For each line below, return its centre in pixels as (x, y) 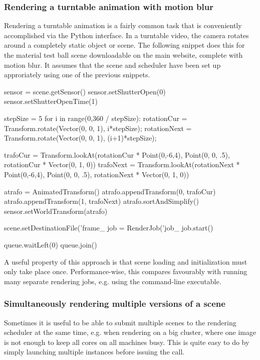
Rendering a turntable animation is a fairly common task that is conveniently (123, 25)
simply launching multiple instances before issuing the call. (94, 352)
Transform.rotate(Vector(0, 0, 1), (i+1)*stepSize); (80, 138)
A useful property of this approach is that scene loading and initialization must (126, 261)
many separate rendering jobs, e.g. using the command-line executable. (113, 281)
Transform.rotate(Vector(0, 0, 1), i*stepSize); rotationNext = (98, 128)
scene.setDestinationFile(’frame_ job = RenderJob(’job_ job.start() (109, 228)
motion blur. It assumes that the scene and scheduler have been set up (112, 65)
